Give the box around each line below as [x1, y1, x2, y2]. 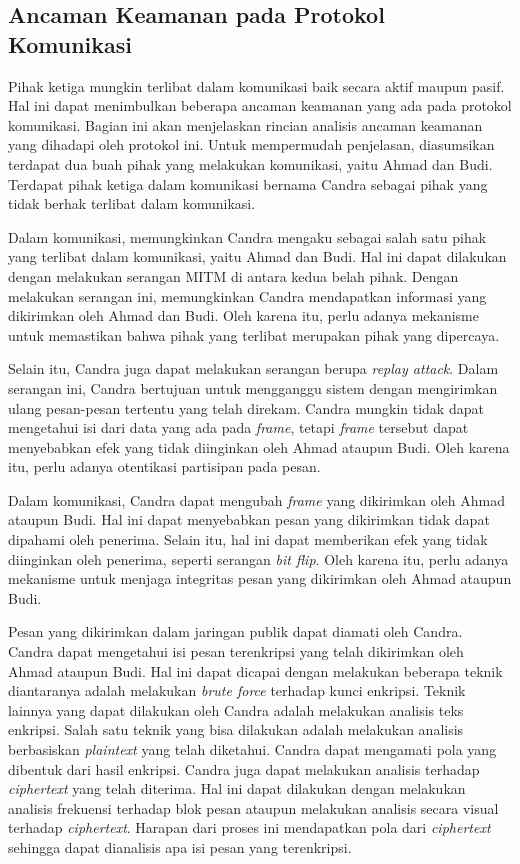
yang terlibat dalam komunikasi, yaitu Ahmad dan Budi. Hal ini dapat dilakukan [8, 246, 507, 267]
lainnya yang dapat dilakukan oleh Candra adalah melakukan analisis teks [8, 699, 464, 720]
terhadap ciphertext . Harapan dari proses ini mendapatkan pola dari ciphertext [8, 817, 491, 838]
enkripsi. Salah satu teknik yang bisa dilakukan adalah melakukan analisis [8, 719, 464, 740]
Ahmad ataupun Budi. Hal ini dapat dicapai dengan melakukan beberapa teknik [8, 660, 503, 681]
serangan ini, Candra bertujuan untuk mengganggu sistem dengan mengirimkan [8, 377, 498, 398]
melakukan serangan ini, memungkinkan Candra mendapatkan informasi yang [8, 285, 487, 306]
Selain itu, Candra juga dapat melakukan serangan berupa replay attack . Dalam [8, 358, 499, 379]
